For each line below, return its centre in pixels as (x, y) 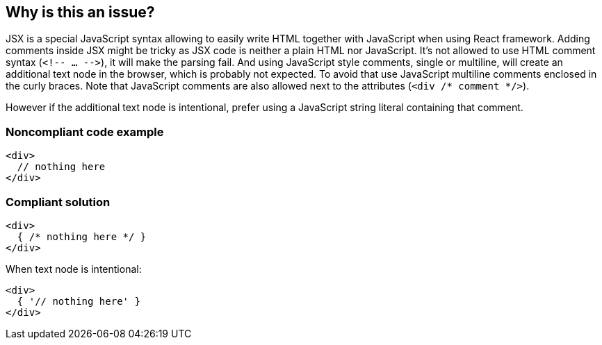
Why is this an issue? (80, 12)
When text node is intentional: (74, 269)
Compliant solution (58, 202)
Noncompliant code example (85, 132)
